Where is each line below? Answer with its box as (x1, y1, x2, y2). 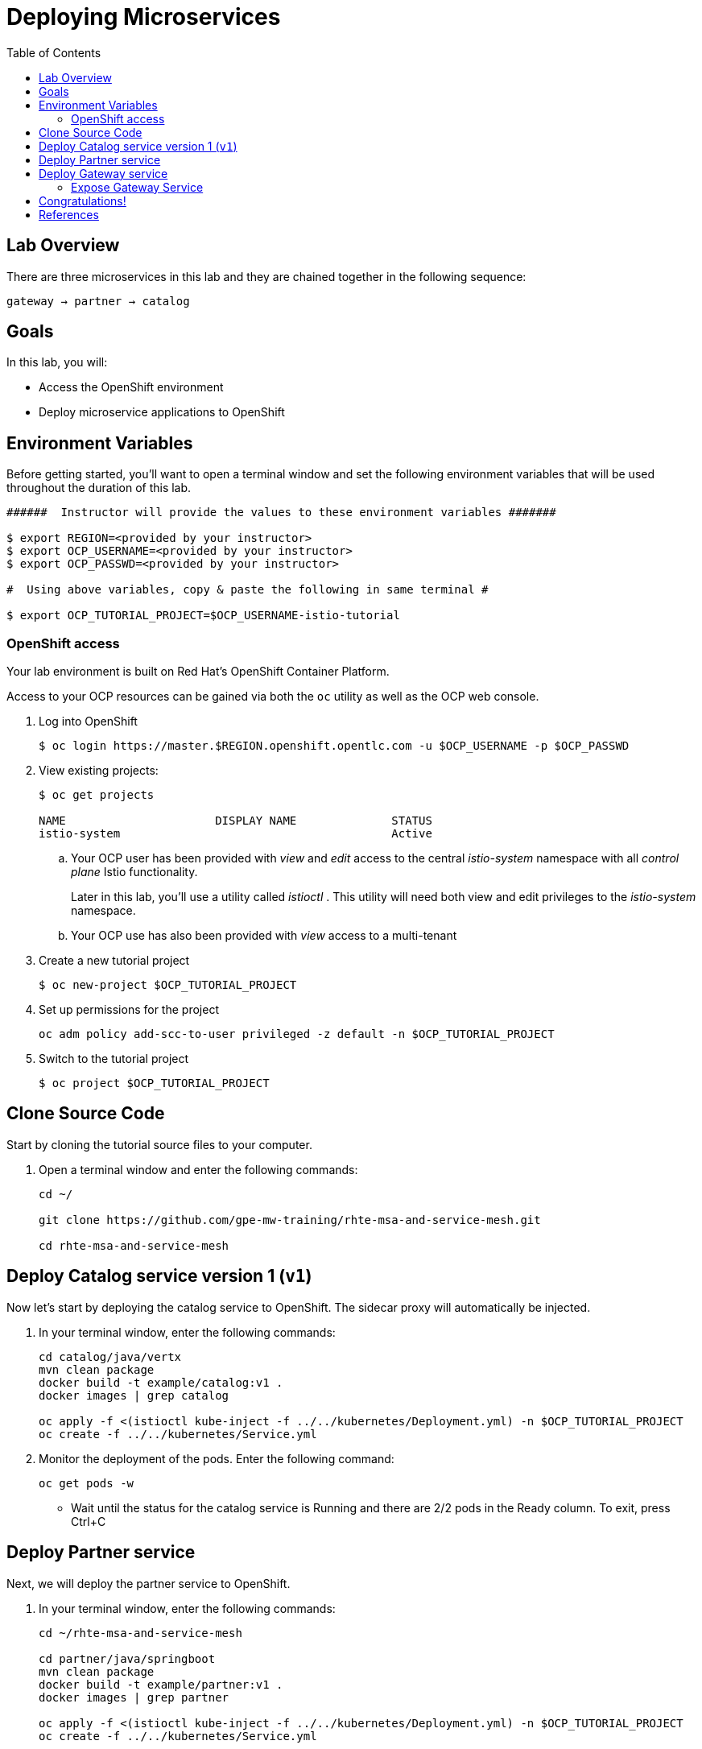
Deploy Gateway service (39, 166, 168, 180)
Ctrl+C (71, 1514, 106, 1528)
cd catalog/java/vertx (39, 1350, 182, 1363)
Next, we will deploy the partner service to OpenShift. (6, 1576, 291, 1590)
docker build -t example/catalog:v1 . (39, 1375, 283, 1389)
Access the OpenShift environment (39, 380, 224, 395)
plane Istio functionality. (71, 865, 198, 879)
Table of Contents (6, 45, 101, 60)
